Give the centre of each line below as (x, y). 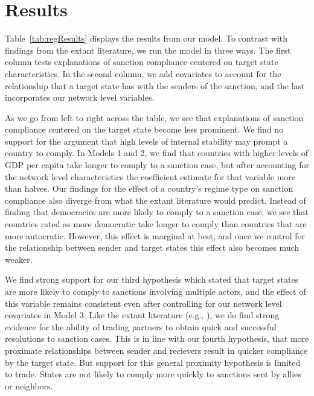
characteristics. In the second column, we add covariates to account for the (143, 73)
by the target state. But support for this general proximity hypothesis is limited (153, 362)
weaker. (19, 259)
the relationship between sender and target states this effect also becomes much (152, 247)
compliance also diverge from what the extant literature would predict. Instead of (155, 200)
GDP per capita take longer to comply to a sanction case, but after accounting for (157, 165)
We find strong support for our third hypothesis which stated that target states (152, 279)
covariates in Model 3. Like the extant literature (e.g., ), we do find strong (142, 315)
